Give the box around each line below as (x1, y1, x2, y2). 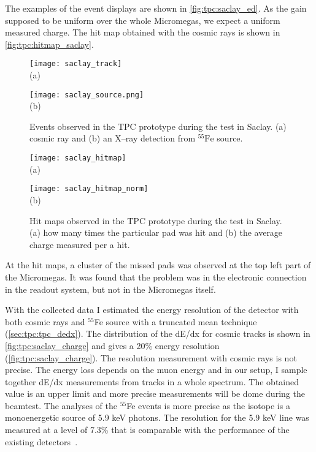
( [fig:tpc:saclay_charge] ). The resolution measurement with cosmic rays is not (5, 351, 297, 364)
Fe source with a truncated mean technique (94, 315, 257, 328)
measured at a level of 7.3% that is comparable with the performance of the (5, 423, 290, 436)
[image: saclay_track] (29, 59, 122, 69)
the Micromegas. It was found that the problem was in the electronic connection (5, 270, 307, 283)
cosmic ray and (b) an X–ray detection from (29, 132, 196, 145)
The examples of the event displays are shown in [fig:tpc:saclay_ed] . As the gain (5, 2, 307, 14)
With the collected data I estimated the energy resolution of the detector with (5, 303, 299, 316)
